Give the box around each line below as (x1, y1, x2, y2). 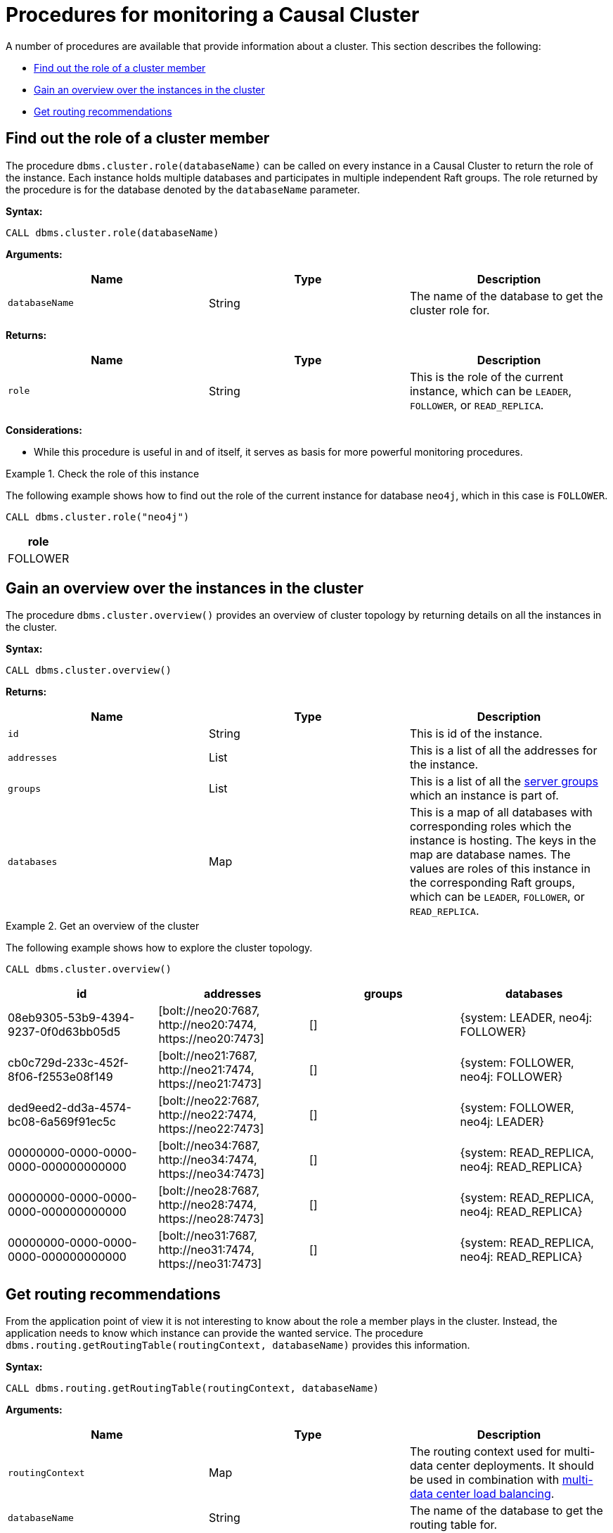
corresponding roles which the (409, 819, 572, 834)
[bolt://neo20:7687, (158, 1003, 260, 1018)
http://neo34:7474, (158, 1153, 257, 1167)
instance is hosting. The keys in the (409, 833, 597, 848)
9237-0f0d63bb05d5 (8, 1025, 121, 1039)
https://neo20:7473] (158, 1032, 264, 1046)
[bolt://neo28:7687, (158, 1184, 260, 1198)
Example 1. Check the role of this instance (6, 467, 200, 480)
